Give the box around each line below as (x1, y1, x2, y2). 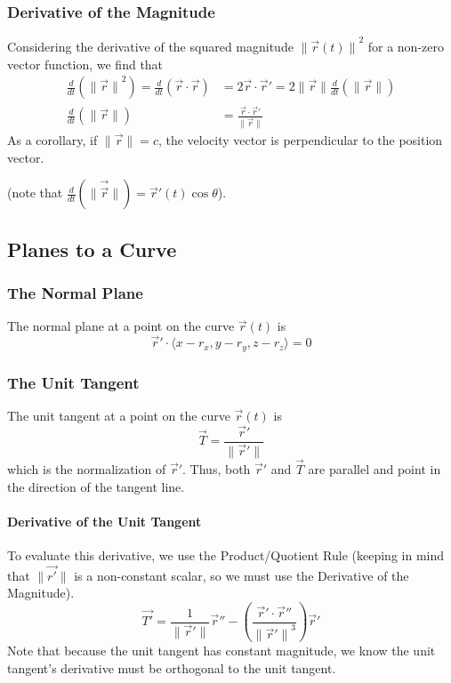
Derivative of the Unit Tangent (7, 511, 202, 530)
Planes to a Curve (7, 235, 177, 262)
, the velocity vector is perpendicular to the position (157, 131, 443, 149)
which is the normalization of (7, 459, 166, 478)
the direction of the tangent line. (7, 477, 185, 495)
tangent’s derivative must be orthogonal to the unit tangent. (7, 658, 336, 677)
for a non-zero (367, 36, 444, 55)
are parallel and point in (308, 459, 441, 478)
